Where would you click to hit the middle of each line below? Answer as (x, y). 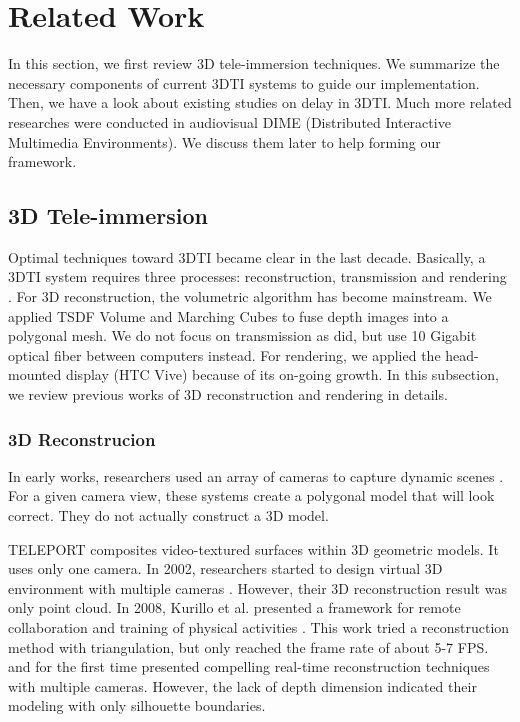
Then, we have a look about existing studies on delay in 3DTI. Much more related (260, 102)
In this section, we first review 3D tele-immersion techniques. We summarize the (254, 63)
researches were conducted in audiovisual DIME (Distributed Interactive (229, 121)
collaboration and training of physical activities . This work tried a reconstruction (259, 627)
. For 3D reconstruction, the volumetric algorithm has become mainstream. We (250, 296)
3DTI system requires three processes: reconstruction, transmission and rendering (257, 276)
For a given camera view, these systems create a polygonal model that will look (251, 495)
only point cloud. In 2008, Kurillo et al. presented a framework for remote (234, 607)
